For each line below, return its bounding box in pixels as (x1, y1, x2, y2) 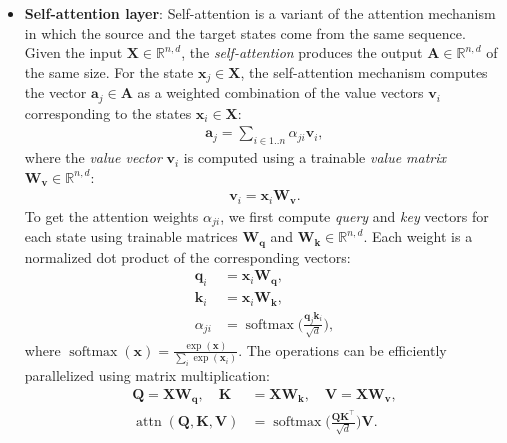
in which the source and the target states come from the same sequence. (24, 22, 466, 43)
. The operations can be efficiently (238, 339, 447, 360)
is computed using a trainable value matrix (183, 147, 447, 168)
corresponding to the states (24, 102, 192, 123)
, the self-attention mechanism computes (240, 61, 488, 82)
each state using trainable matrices (24, 226, 238, 247)
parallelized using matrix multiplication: (24, 365, 270, 386)
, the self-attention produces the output (181, 42, 423, 63)
